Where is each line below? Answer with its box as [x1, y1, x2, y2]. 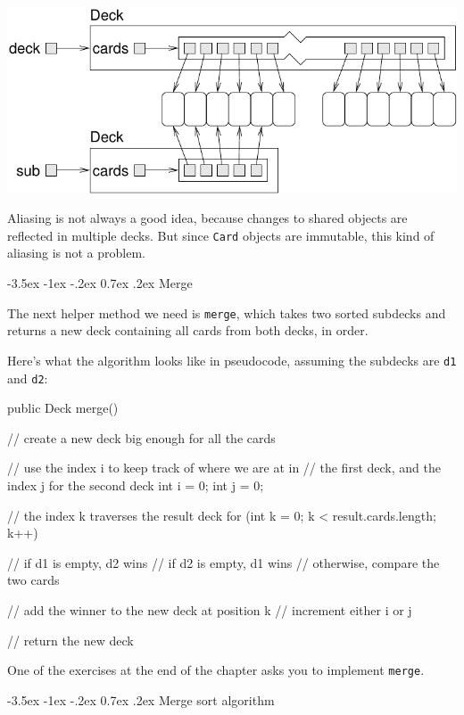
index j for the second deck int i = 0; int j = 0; [7, 475, 264, 494]
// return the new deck [7, 630, 134, 649]
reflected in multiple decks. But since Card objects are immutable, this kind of [7, 226, 435, 244]
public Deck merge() [7, 399, 119, 417]
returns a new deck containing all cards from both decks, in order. [7, 321, 369, 340]
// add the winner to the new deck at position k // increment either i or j [7, 600, 412, 619]
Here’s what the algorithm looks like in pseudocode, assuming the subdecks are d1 [7, 350, 457, 369]
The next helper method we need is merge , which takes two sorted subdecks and [7, 303, 446, 322]
